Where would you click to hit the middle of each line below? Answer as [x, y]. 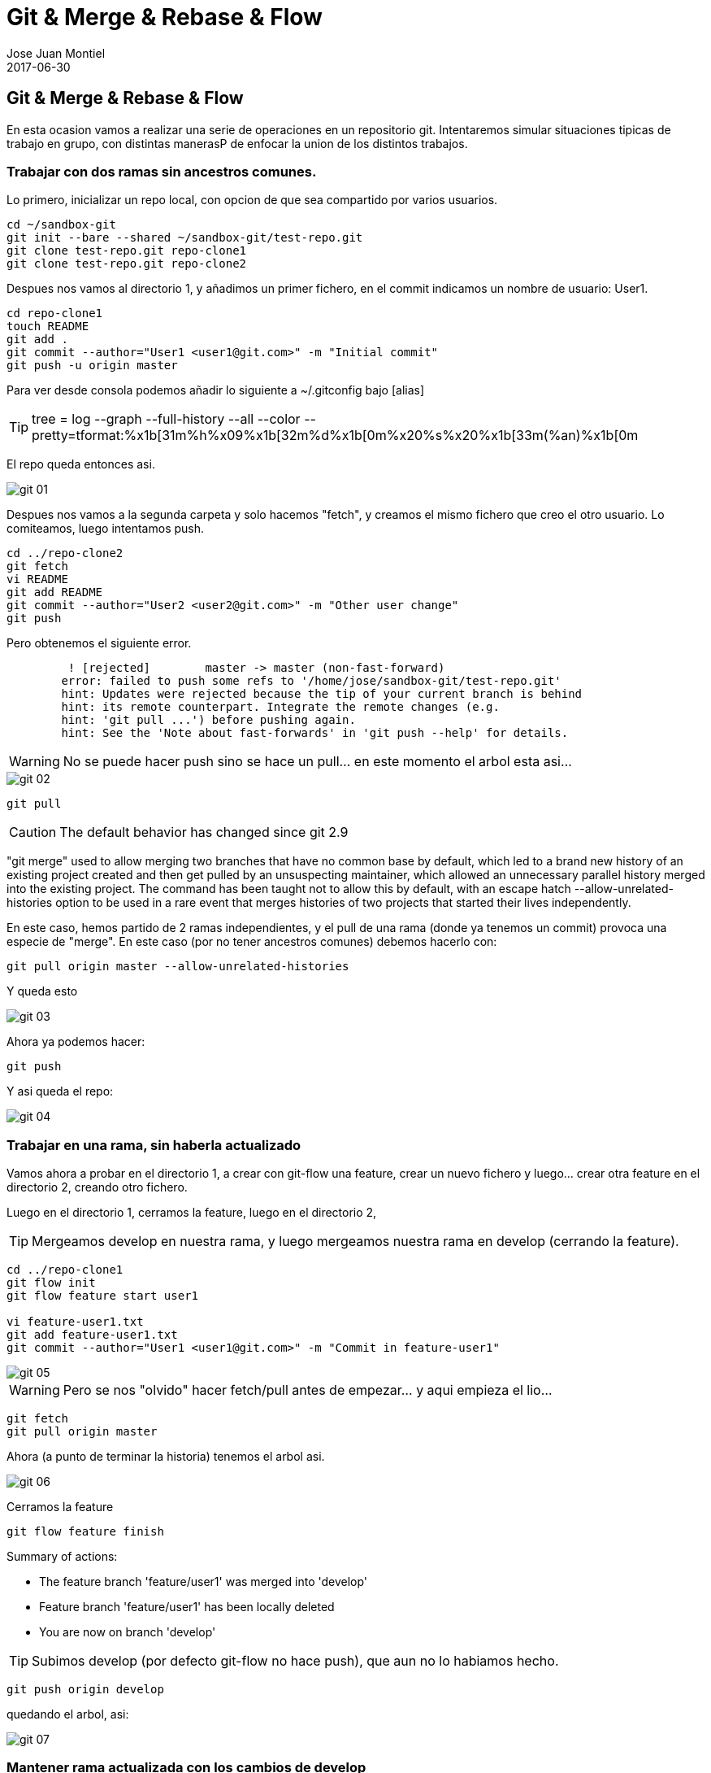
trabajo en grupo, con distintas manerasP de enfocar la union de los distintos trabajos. [237, 143]
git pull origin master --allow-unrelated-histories [178, 967]
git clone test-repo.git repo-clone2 [127, 264]
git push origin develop [85, 1690]
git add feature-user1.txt [92, 1335]
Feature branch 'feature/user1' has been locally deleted [187, 1607]
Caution [33, 832]
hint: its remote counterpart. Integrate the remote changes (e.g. [280, 707]
